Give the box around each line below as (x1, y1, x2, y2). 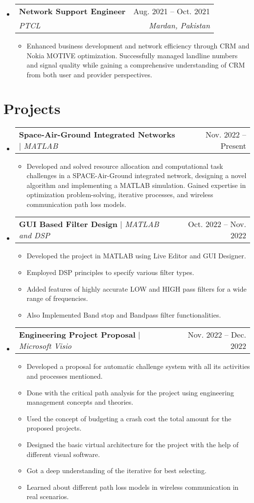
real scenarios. (26, 491, 69, 502)
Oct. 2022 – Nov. (188, 218, 246, 230)
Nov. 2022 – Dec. (187, 329, 246, 341)
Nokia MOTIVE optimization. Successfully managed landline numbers (26, 50, 238, 60)
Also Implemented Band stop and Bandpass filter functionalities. (26, 309, 221, 320)
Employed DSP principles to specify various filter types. (26, 267, 194, 277)
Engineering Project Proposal (19, 329, 136, 341)
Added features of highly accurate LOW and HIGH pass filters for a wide (26, 283, 247, 294)
